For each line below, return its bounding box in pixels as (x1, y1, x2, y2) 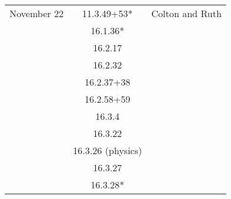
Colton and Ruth (151, 6, 222, 20)
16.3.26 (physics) (73, 143, 142, 157)
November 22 (9, 6, 64, 20)
